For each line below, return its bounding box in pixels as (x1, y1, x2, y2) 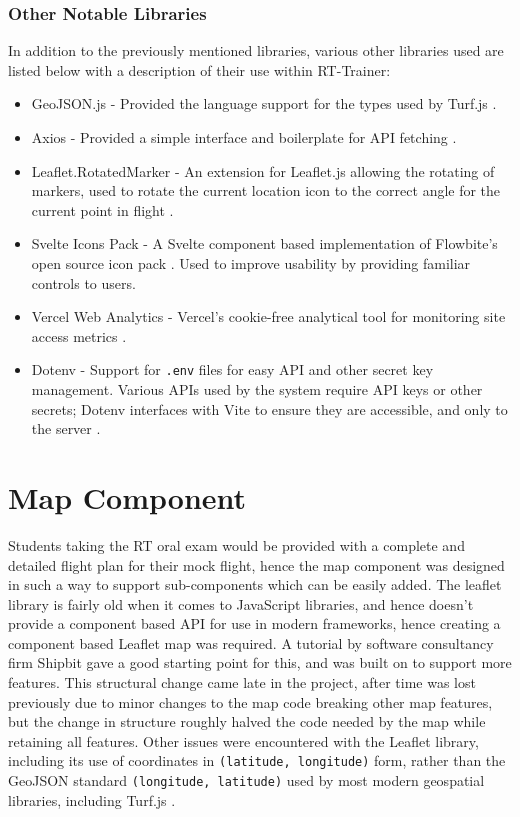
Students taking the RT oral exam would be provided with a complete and (8, 534, 465, 555)
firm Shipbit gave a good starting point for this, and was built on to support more (8, 652, 512, 673)
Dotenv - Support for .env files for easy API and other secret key (31, 359, 434, 380)
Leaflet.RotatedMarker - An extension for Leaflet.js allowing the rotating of (31, 160, 495, 181)
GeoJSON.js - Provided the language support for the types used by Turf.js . (31, 93, 497, 114)
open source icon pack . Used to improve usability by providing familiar (31, 252, 471, 273)
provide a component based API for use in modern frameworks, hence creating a (8, 613, 501, 634)
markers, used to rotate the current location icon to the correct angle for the (31, 180, 501, 201)
